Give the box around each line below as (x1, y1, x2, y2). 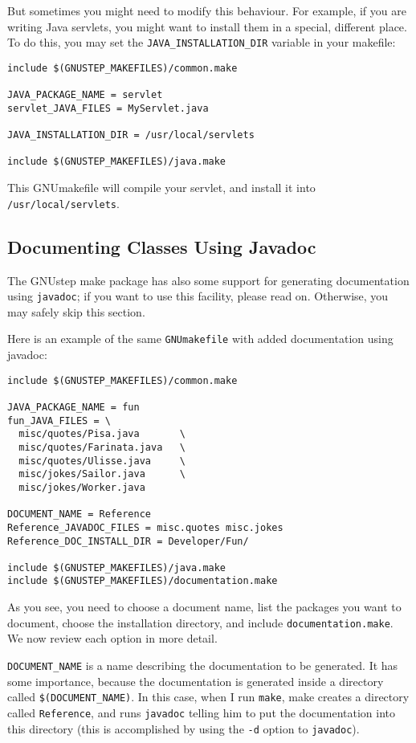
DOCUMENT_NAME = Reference (7, 508, 151, 521)
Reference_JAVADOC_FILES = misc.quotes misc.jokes (7, 521, 283, 533)
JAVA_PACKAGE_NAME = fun (7, 401, 140, 413)
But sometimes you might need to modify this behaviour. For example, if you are (7, 2, 406, 18)
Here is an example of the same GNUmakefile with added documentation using (7, 330, 394, 347)
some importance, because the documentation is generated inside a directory (7, 672, 384, 689)
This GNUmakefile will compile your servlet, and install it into (7, 179, 316, 196)
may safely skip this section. (7, 303, 145, 320)
